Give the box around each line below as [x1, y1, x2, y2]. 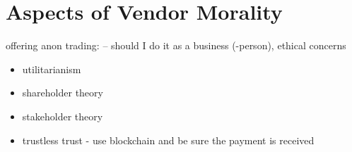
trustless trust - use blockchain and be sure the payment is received [22, 132, 315, 147]
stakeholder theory [22, 108, 103, 123]
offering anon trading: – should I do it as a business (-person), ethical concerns [6, 38, 346, 53]
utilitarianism [22, 61, 81, 76]
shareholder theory [22, 85, 103, 100]
